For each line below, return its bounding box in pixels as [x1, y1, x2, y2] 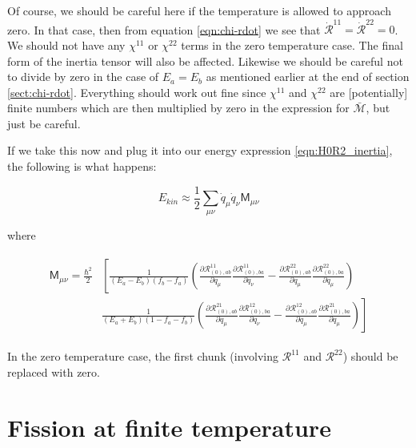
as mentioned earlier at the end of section [206, 68, 410, 85]
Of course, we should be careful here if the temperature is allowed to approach [7, 2, 391, 18]
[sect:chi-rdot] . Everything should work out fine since [7, 83, 266, 100]
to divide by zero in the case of [7, 68, 159, 85]
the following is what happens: [7, 158, 157, 175]
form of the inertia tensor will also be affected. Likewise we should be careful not [7, 52, 403, 69]
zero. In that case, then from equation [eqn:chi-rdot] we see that [7, 21, 321, 38]
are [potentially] [330, 83, 408, 100]
